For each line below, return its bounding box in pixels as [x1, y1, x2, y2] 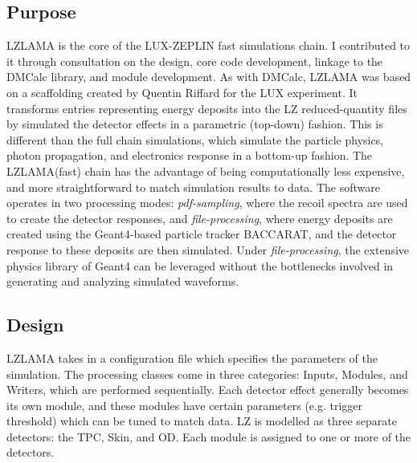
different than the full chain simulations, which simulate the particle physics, [6, 131, 384, 148]
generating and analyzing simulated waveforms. [6, 273, 239, 290]
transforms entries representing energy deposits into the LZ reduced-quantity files [6, 100, 407, 116]
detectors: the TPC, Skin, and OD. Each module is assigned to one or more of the [6, 428, 411, 445]
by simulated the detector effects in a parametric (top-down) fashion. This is [6, 116, 383, 132]
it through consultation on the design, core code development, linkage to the [6, 52, 383, 69]
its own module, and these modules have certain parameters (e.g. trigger [6, 396, 363, 413]
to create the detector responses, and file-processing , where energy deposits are [6, 209, 393, 226]
